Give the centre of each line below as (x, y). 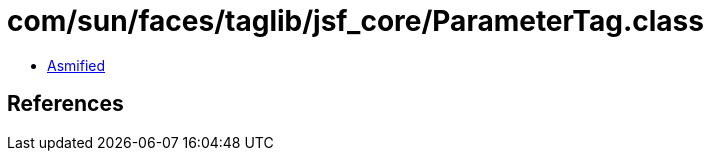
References (65, 104)
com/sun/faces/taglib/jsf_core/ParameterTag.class (355, 21)
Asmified (76, 65)
